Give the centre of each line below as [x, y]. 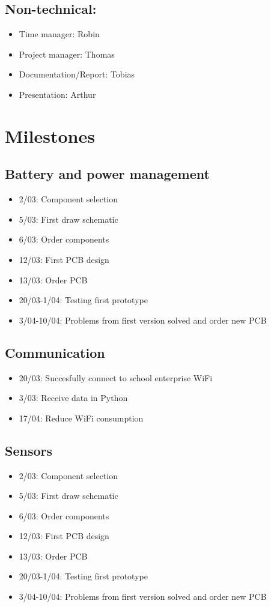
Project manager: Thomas [67, 54]
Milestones [50, 135]
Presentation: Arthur [57, 94]
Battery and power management [107, 174]
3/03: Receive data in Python [73, 398]
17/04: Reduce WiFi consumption [81, 418]
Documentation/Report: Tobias [77, 74]
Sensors [29, 450]
